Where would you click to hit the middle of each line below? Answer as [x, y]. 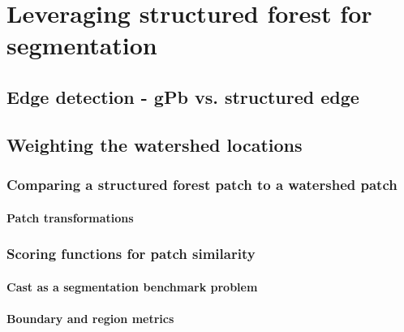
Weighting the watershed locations [155, 144]
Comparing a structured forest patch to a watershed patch [202, 185]
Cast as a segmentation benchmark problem [132, 286]
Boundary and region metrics [90, 318]
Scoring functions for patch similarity [131, 254]
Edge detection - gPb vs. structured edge [183, 96]
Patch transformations [70, 217]
